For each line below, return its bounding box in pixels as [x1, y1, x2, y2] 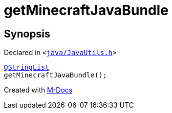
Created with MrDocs [4, 86, 73, 94]
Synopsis [4, 27, 50, 40]
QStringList [4, 63, 49, 72]
